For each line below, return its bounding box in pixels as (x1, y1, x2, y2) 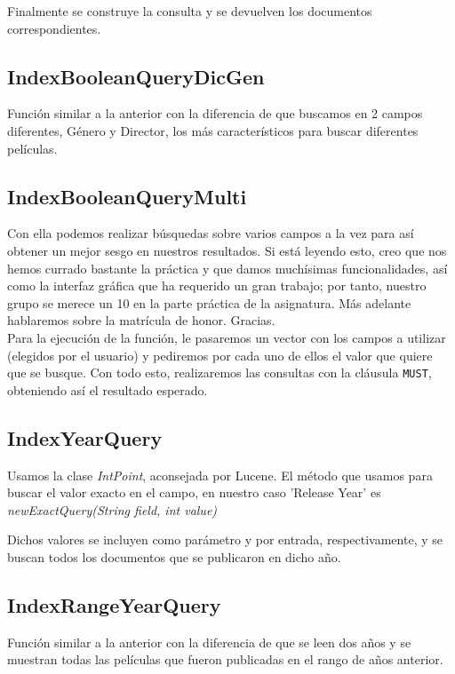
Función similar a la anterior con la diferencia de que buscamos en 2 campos (7, 104, 423, 123)
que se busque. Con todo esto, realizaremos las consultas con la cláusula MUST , (7, 363, 432, 382)
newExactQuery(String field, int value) (7, 500, 218, 519)
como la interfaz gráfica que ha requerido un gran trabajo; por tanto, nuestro (7, 276, 427, 295)
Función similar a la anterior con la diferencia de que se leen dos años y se (7, 632, 411, 651)
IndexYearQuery (7, 424, 163, 451)
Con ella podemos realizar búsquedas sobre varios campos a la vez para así (7, 224, 414, 242)
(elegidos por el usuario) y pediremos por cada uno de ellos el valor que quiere (7, 345, 433, 364)
